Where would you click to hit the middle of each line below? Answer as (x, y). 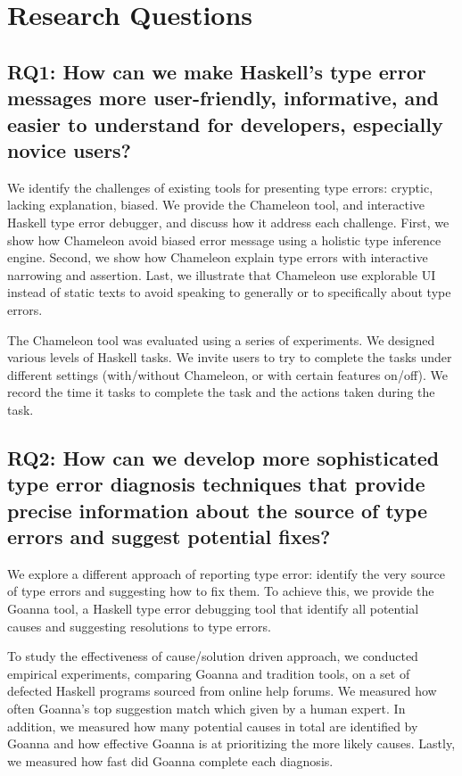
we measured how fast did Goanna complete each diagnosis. (170, 760)
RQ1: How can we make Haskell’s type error (217, 71)
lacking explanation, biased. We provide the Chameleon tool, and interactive (216, 205)
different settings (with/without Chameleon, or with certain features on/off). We (227, 374)
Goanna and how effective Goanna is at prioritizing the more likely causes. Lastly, (231, 743)
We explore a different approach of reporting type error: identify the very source (226, 573)
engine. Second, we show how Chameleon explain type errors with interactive (218, 257)
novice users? (70, 149)
